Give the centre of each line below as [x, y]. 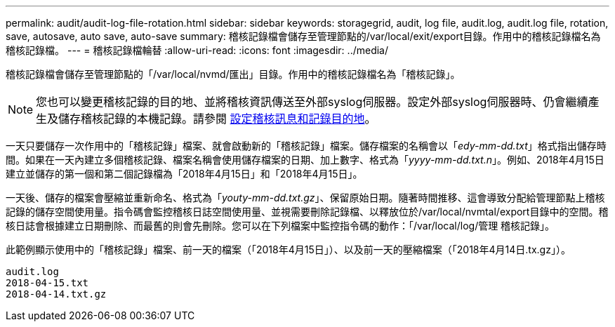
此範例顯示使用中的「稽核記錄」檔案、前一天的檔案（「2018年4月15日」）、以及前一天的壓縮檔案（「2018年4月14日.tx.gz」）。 [288, 249]
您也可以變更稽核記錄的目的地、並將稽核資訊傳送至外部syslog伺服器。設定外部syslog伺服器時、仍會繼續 [312, 102]
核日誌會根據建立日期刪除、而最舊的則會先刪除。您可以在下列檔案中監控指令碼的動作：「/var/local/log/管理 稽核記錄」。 [280, 226]
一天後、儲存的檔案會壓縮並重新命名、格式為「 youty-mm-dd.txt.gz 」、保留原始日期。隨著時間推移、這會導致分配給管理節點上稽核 [305, 198]
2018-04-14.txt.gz [56, 294]
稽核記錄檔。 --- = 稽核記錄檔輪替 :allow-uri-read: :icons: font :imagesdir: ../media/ [197, 50]
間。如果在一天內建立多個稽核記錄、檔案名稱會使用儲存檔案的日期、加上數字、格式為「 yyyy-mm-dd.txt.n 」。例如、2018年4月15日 [305, 160]
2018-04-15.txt [47, 283]
